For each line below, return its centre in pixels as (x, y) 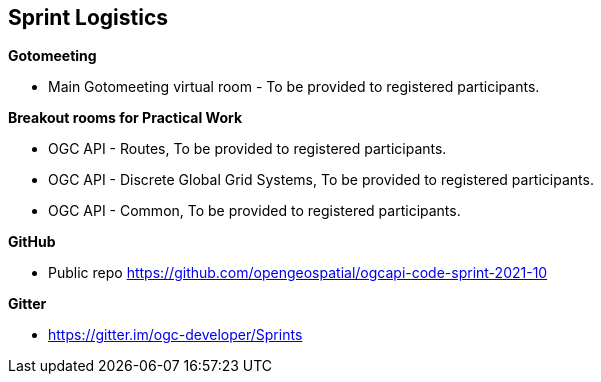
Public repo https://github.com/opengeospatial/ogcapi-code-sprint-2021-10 (298, 273)
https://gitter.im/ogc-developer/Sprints (175, 335)
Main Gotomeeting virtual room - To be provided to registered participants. (294, 87)
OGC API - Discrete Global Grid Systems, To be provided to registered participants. (321, 180)
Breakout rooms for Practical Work (125, 118)
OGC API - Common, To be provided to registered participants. (254, 211)
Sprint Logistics (88, 17)
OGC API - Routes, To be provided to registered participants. (247, 149)
